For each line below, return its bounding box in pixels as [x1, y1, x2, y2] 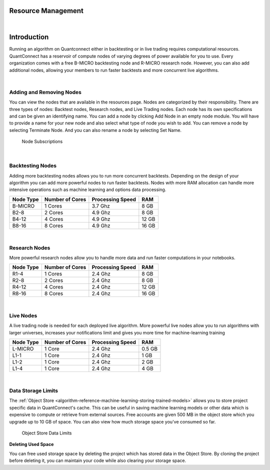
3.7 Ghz [91, 202, 110, 209]
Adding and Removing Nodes [9, 88, 82, 95]
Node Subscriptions [21, 138, 63, 144]
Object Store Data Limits [21, 430, 72, 436]
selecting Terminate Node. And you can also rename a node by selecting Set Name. [9, 127, 182, 133]
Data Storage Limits [9, 387, 58, 394]
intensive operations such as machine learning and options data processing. [9, 186, 166, 192]
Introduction [9, 33, 49, 41]
